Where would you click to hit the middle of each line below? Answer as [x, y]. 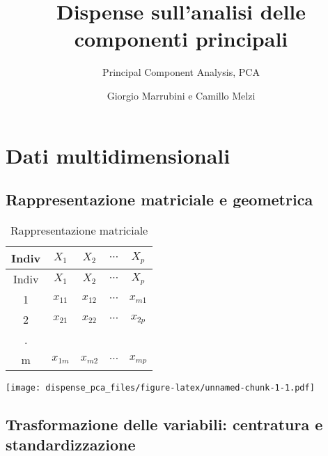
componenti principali [181, 39]
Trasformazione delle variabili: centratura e [164, 424]
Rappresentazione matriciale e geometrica [159, 199]
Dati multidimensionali [118, 155]
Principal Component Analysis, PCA [181, 72]
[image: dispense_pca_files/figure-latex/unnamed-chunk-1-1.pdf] [160, 387]
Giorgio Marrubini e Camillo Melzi [181, 95]
